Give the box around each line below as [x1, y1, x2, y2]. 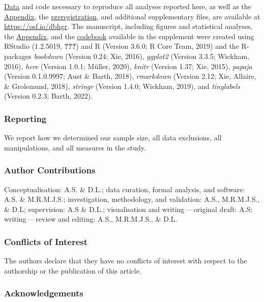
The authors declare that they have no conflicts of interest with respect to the [4, 255, 247, 266]
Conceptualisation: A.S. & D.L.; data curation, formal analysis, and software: [4, 184, 245, 194]
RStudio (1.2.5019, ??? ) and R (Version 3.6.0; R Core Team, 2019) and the [4, 41, 239, 51]
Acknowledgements [4, 287, 83, 299]
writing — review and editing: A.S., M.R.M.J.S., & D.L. [4, 214, 178, 224]
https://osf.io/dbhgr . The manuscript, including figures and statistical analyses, [4, 21, 253, 32]
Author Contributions [4, 164, 96, 176]
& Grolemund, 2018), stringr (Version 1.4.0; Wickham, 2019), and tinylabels [4, 80, 241, 91]
